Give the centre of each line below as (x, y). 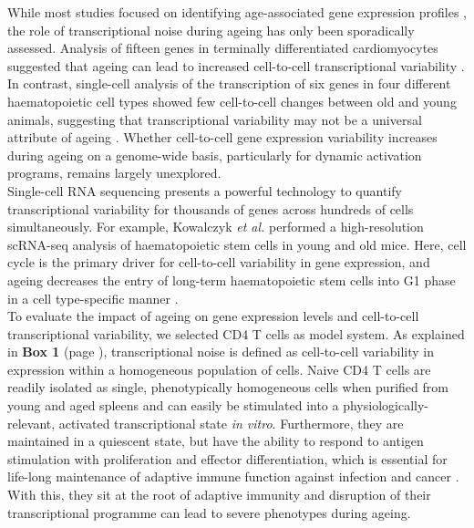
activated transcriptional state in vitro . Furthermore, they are (231, 423)
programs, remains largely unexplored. (114, 173)
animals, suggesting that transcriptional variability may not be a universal (215, 119)
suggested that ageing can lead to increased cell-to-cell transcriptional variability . (236, 65)
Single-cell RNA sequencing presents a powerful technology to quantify (205, 190)
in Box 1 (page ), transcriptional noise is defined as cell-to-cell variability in (221, 352)
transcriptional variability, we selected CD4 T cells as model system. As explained (236, 333)
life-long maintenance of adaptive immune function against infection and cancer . (233, 476)
